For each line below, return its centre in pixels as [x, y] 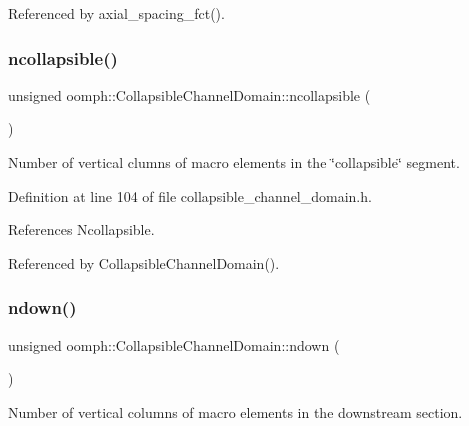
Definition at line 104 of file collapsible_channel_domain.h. [190, 195]
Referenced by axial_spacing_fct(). [116, 13]
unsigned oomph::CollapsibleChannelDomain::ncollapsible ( [189, 94]
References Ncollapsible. [81, 229]
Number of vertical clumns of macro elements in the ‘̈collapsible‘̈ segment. [234, 162]
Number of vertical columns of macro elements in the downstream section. [235, 411]
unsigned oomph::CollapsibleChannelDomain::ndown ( [174, 344]
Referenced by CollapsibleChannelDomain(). [144, 262]
